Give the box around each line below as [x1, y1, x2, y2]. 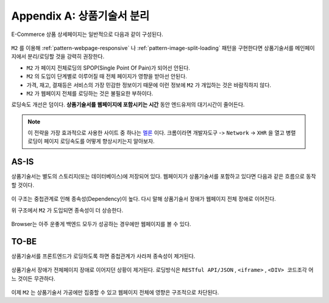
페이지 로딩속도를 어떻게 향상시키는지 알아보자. [43, 137, 155, 145]
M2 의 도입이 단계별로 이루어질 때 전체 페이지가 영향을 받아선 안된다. [26, 73, 187, 80]
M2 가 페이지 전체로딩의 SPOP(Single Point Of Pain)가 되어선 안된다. [26, 64, 190, 71]
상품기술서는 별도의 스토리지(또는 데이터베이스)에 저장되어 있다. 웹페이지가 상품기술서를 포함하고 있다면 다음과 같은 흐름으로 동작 [11, 173, 316, 180]
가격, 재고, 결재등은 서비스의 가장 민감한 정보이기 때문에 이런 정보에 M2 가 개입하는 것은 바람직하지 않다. [26, 81, 271, 89]
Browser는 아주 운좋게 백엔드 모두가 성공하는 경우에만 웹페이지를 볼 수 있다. [11, 220, 191, 227]
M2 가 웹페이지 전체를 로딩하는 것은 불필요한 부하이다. [26, 89, 154, 97]
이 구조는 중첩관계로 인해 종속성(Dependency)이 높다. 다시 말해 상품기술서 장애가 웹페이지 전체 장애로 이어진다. [11, 195, 277, 203]
